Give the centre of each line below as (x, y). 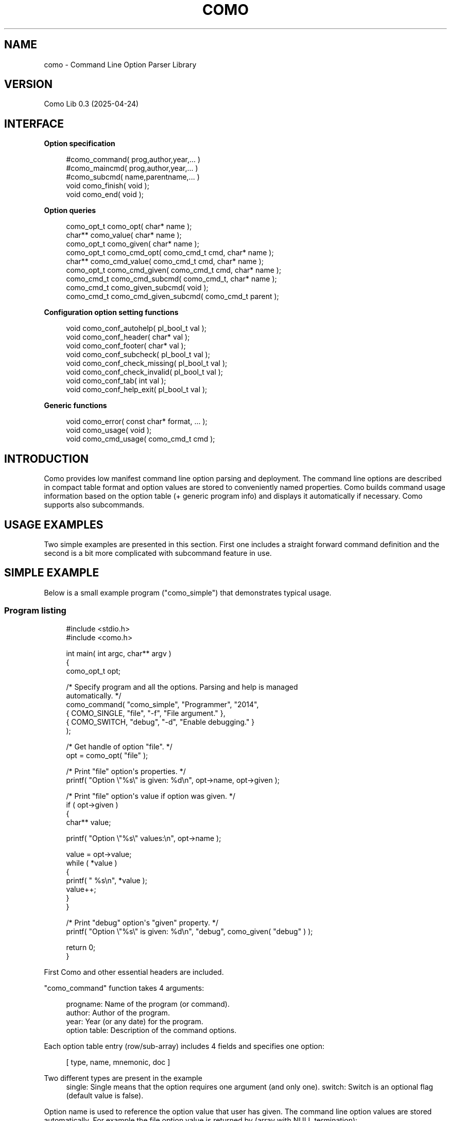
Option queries (70, 211)
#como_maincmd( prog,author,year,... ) (132, 168)
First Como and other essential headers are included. (134, 972)
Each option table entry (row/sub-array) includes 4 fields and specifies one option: (184, 1046)
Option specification (80, 144)
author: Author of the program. (118, 1012)
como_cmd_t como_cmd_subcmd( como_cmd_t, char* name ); (171, 279)
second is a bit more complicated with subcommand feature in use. (158, 553)
